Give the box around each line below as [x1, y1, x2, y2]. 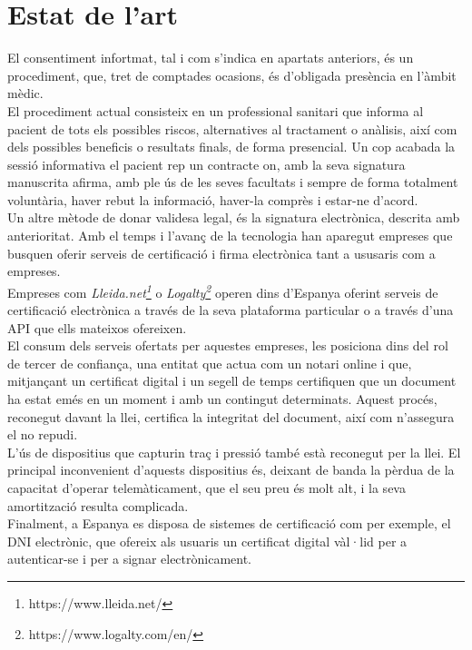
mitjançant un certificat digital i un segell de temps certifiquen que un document [7, 371, 457, 390]
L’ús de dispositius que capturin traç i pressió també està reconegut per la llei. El [7, 442, 461, 461]
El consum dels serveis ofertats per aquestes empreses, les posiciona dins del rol [7, 336, 448, 355]
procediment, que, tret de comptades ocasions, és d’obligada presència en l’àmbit [7, 65, 457, 84]
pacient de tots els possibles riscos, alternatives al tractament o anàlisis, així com [7, 119, 457, 138]
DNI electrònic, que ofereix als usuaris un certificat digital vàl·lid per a [7, 531, 408, 550]
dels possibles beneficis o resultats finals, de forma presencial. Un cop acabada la [7, 137, 456, 156]
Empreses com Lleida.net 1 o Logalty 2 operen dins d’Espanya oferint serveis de [7, 280, 438, 301]
